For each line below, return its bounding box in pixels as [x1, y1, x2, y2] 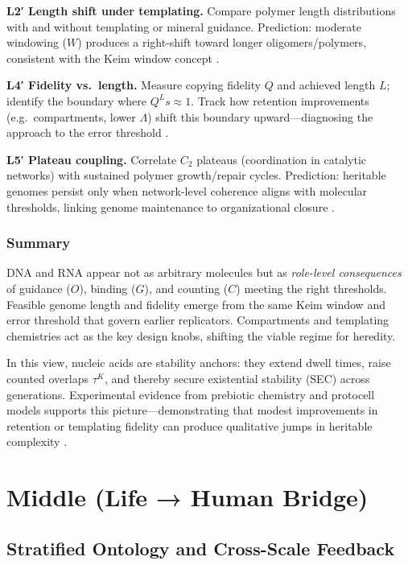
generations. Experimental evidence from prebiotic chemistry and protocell [6, 386, 375, 402]
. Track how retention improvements [191, 92, 369, 109]
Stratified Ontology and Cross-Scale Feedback [6, 535, 395, 560]
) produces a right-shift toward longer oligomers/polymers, [77, 34, 367, 51]
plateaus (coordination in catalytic [196, 151, 367, 167]
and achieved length [277, 76, 376, 93]
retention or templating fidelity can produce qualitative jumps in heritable [6, 417, 373, 434]
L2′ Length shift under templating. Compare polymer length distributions [6, 2, 396, 19]
